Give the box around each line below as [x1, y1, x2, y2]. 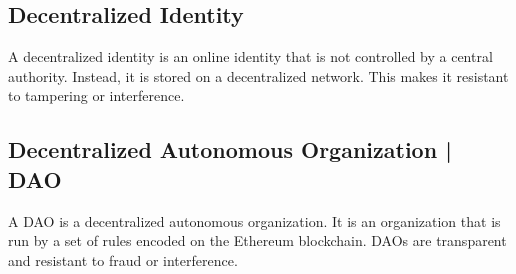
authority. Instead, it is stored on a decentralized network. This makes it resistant [8, 65, 509, 86]
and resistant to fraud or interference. [8, 249, 238, 270]
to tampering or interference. [8, 85, 185, 106]
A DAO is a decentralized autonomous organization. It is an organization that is [8, 210, 501, 231]
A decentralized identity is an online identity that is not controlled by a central [8, 46, 493, 67]
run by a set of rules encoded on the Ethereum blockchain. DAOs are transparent [8, 230, 507, 251]
